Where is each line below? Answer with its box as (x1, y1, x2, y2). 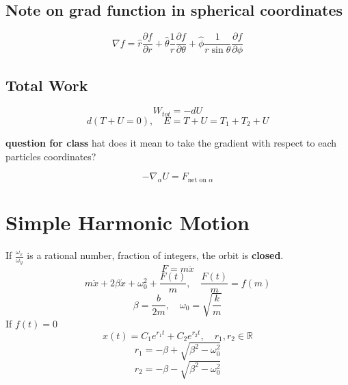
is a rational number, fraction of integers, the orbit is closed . (27, 248, 284, 262)
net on (187, 176, 206, 184)
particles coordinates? (5, 149, 96, 163)
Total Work (5, 74, 88, 95)
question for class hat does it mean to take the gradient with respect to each (5, 135, 337, 149)
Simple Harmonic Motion (5, 208, 250, 236)
